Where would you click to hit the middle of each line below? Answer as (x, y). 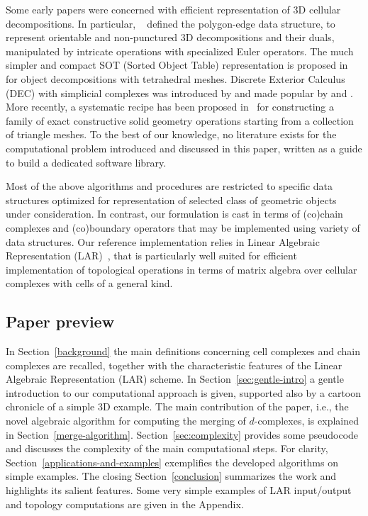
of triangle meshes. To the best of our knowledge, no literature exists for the (171, 134)
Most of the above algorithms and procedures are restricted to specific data (169, 186)
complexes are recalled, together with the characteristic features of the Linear (174, 365)
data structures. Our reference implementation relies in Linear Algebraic (163, 241)
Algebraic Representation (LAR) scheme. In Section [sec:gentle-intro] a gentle (175, 379)
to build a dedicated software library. (86, 162)
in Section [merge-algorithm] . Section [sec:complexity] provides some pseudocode (182, 434)
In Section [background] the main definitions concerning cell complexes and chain (183, 351)
